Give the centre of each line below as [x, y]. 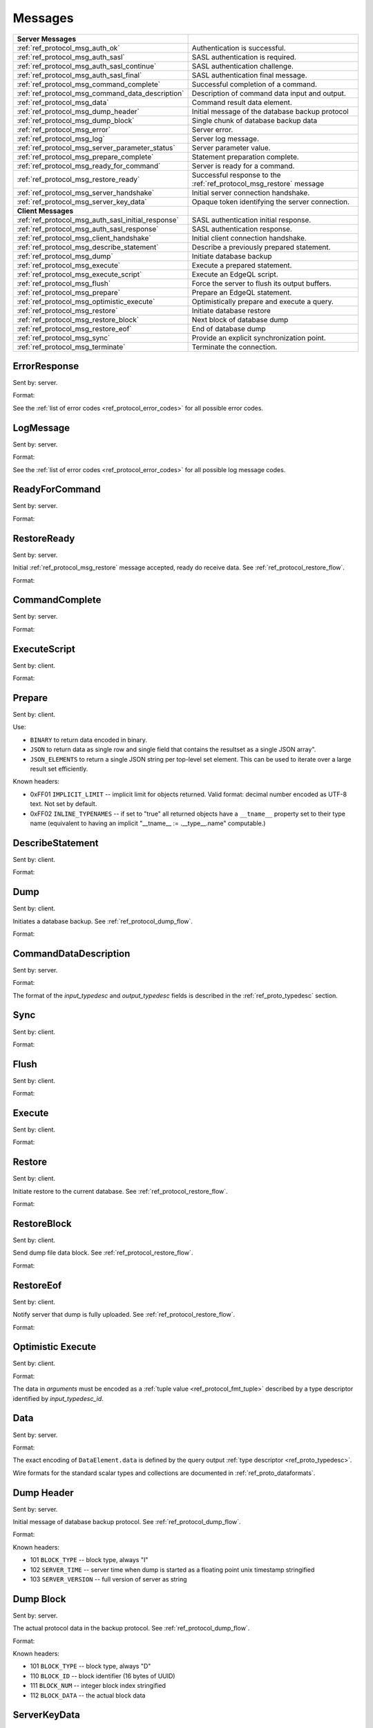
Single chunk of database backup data [255, 120]
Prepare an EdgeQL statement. [242, 292]
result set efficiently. [59, 769]
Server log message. [225, 138]
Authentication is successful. [239, 48]
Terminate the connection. [235, 347]
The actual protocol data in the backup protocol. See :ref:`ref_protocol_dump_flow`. [131, 1628]
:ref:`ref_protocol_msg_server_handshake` [86, 192]
